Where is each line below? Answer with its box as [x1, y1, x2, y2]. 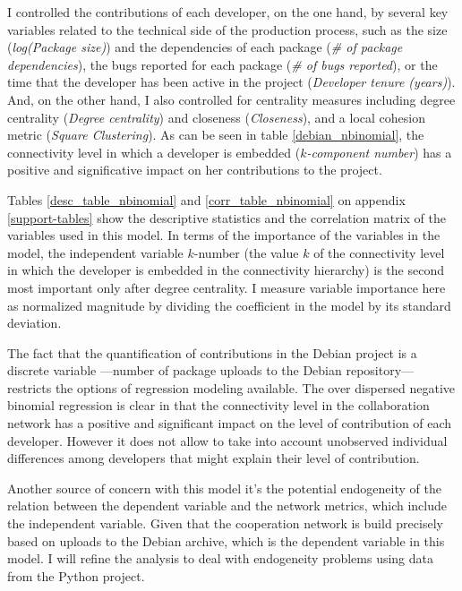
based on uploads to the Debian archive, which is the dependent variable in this [7, 531, 445, 550]
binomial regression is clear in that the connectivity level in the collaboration [7, 396, 430, 415]
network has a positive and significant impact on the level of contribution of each [7, 414, 452, 433]
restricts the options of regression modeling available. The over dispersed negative [7, 378, 456, 397]
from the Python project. [7, 566, 145, 585]
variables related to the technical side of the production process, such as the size [7, 20, 448, 39]
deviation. [7, 313, 62, 332]
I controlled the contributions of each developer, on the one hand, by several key [7, 3, 449, 21]
